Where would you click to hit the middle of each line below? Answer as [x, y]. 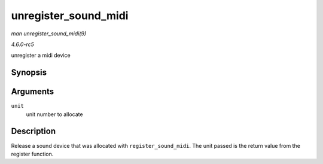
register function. [32, 154]
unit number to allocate [54, 114]
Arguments [33, 92]
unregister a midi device [41, 55]
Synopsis [29, 73]
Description [33, 131]
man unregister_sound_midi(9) [49, 34]
